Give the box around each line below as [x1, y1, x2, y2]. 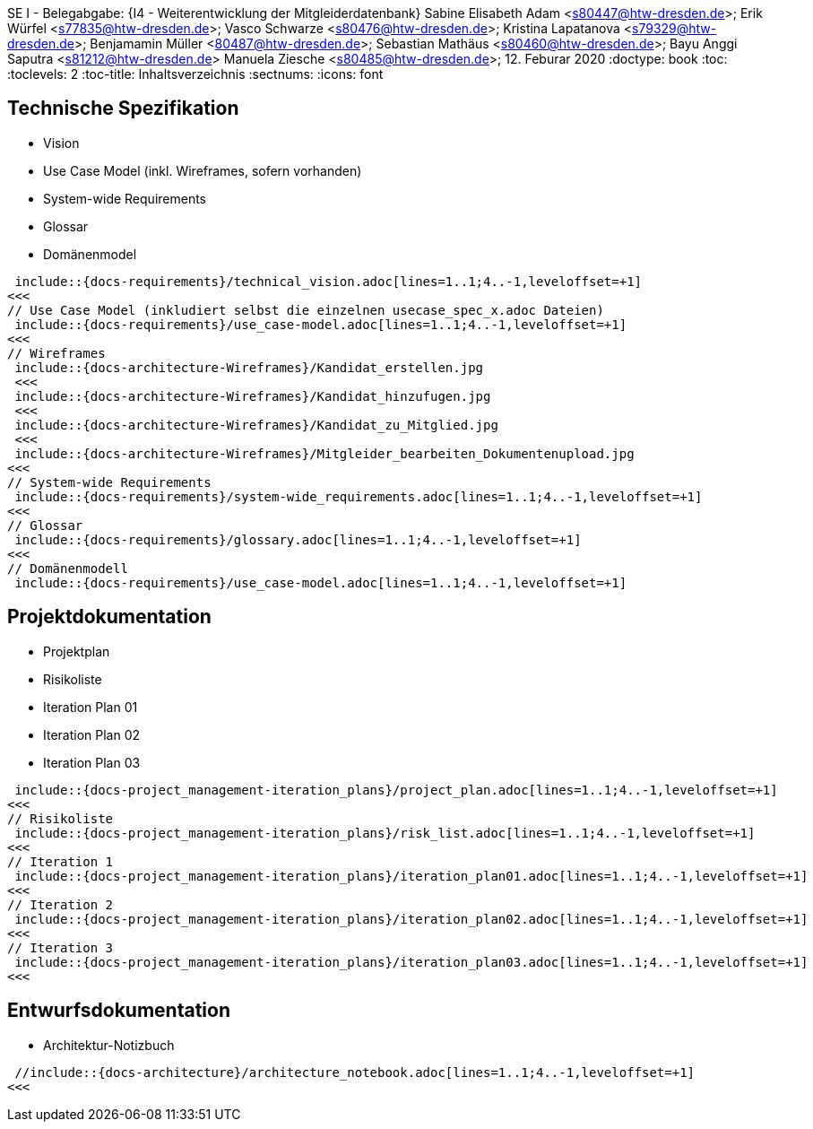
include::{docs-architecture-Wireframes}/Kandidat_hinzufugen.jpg [14, 388, 491, 404]
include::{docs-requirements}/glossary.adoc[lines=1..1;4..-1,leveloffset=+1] [14, 532, 582, 547]
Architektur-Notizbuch [43, 1037, 175, 1053]
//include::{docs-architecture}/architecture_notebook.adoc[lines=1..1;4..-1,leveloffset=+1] [14, 1064, 696, 1080]
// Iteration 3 [7, 940, 114, 955]
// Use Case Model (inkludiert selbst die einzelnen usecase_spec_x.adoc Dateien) [7, 302, 604, 317]
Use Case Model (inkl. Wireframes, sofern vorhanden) [43, 162, 362, 178]
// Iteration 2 [7, 897, 114, 912]
